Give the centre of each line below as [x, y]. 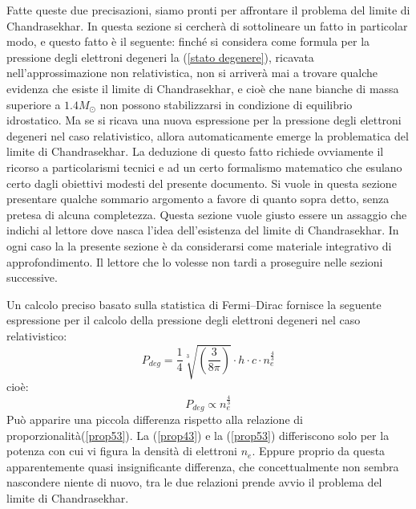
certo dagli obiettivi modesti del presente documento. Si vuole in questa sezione [202, 183]
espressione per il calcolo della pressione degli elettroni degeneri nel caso [184, 320]
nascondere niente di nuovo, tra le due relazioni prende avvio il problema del [194, 482]
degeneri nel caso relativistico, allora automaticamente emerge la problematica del [208, 135]
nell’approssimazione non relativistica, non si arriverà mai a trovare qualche [192, 73]
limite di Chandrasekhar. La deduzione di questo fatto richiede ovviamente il [195, 151]
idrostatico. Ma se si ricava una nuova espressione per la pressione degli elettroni [204, 120]
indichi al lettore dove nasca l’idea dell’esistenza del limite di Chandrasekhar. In [203, 230]
